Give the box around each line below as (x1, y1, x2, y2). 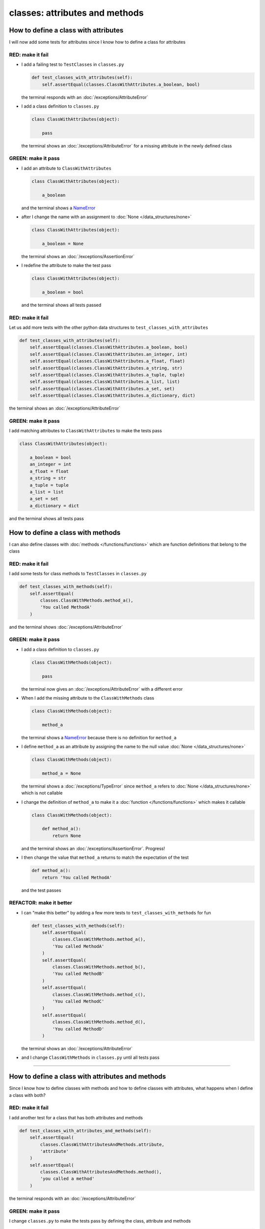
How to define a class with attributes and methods (9, 1072, 166, 1081)
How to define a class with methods (9, 528, 121, 537)
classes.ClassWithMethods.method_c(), (52, 992, 146, 997)
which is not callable (21, 790, 63, 796)
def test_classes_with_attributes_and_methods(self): (19, 1128, 152, 1133)
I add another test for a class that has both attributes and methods (9, 1114, 143, 1120)
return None (52, 833, 81, 838)
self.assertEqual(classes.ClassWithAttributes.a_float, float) (29, 358, 185, 364)
